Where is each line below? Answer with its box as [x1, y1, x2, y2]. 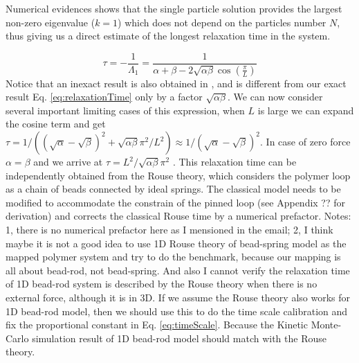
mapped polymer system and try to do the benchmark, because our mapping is [6, 249, 341, 264]
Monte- [311, 317, 342, 332]
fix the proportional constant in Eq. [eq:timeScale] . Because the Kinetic [6, 317, 308, 332]
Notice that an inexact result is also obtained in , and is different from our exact [6, 76, 347, 90]
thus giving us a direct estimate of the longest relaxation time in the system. [6, 28, 331, 43]
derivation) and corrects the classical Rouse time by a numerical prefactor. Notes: [6, 209, 351, 223]
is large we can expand [257, 103, 354, 117]
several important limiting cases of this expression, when [6, 103, 245, 117]
